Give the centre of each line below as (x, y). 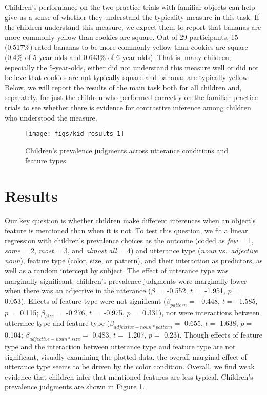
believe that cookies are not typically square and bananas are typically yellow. (127, 77)
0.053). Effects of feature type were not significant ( (86, 300)
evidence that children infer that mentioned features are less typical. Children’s (129, 376)
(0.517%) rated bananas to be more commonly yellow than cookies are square (126, 47)
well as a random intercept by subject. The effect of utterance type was (117, 271)
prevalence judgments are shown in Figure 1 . (75, 387)
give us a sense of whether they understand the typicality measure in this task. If (132, 17)
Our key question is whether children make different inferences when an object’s (130, 220)
